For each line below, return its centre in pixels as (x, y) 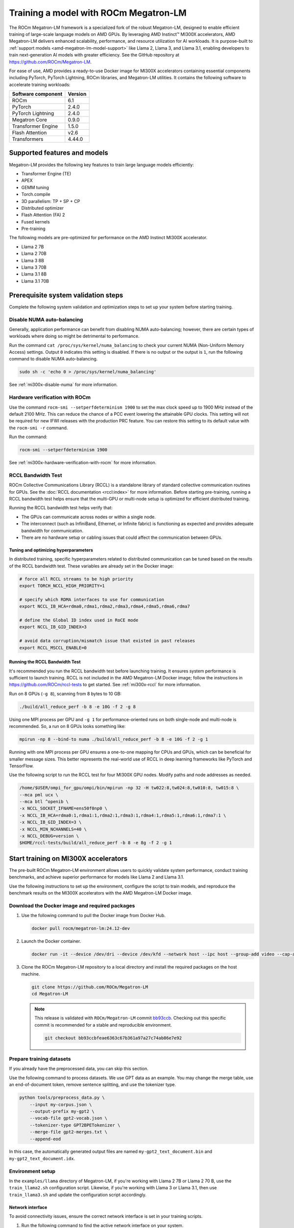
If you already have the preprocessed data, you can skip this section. (79, 1069)
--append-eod (45, 1139)
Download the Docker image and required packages (72, 905)
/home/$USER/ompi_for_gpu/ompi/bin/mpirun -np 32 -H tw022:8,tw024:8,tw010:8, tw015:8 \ (129, 788)
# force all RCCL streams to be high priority (76, 579)
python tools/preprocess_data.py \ (62, 1098)
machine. (31, 974)
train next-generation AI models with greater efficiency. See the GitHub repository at (94, 55)
